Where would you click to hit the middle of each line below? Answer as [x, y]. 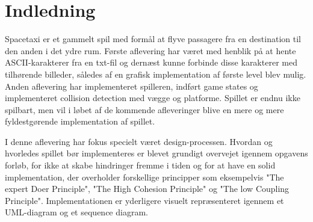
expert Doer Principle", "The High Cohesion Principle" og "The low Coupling [147, 189]
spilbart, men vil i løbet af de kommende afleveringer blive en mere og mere [144, 109]
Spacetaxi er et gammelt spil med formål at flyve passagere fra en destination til [153, 39]
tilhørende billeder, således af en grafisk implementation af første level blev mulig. [156, 74]
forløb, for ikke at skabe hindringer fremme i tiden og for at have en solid [140, 165]
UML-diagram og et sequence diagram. [76, 212]
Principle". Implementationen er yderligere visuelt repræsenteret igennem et [144, 200]
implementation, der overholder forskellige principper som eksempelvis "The [144, 177]
